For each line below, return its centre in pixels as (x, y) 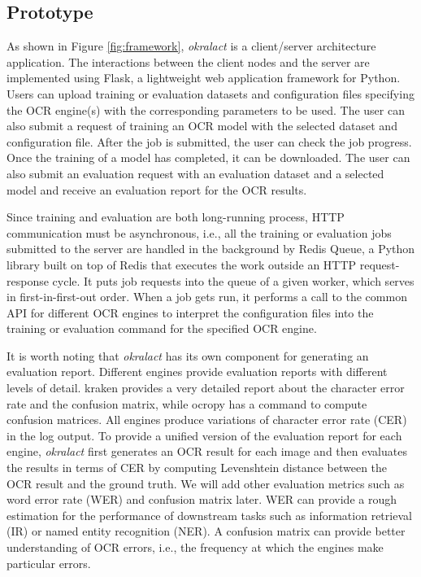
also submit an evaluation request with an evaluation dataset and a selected (195, 173)
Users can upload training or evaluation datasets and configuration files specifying (210, 93)
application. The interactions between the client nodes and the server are (188, 61)
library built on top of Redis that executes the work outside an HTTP (182, 264)
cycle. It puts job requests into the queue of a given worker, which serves (233, 280)
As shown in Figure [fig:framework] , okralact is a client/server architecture (191, 46)
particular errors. (49, 563)
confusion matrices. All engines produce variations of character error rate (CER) (207, 420)
